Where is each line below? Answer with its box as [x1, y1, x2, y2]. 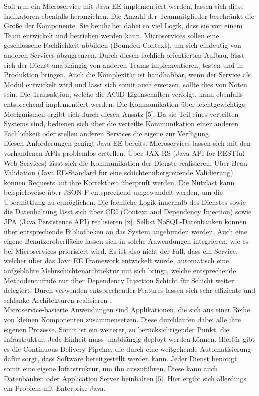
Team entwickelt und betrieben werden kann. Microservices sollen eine [4, 30, 219, 40]
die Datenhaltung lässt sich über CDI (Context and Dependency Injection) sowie [4, 206, 252, 217]
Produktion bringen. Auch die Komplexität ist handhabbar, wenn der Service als [4, 69, 251, 80]
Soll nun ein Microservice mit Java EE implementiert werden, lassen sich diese [4, 1, 244, 11]
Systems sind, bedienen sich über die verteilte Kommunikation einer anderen [4, 118, 239, 129]
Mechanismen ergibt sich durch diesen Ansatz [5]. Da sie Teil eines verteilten [4, 108, 239, 119]
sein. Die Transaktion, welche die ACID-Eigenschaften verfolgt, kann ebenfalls [4, 89, 243, 99]
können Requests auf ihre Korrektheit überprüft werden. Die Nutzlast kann [4, 177, 235, 187]
